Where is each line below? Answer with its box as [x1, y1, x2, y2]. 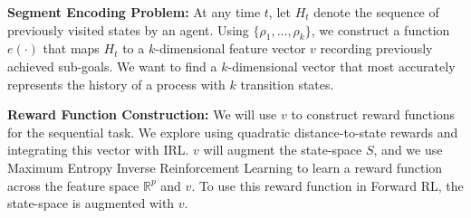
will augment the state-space [203, 140, 362, 159]
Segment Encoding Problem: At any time [7, 3, 261, 21]
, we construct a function [311, 20, 450, 39]
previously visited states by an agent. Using [7, 20, 249, 39]
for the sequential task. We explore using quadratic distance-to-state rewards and [7, 122, 458, 141]
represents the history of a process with [7, 74, 226, 93]
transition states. [240, 74, 334, 93]
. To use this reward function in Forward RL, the [191, 175, 464, 194]
